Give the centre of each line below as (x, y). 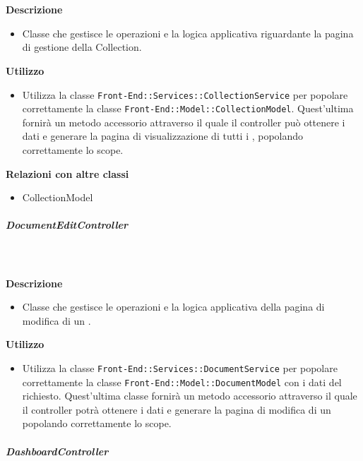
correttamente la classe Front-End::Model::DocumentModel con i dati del (182, 382)
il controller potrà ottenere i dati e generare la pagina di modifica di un (177, 409)
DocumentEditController (67, 225)
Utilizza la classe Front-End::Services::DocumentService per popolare (180, 367)
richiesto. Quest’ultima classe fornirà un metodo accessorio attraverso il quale (190, 396)
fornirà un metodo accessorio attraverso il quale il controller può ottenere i (184, 122)
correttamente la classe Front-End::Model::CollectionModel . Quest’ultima (188, 108)
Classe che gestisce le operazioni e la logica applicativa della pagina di (173, 307)
